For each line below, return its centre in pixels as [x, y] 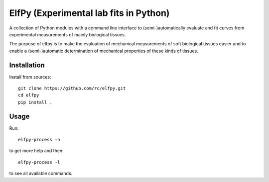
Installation [27, 65]
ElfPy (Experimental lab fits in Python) [89, 13]
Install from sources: [30, 77]
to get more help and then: [37, 151]
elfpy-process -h [39, 140]
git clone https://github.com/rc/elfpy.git [72, 89]
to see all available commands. [41, 174]
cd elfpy [29, 95]
